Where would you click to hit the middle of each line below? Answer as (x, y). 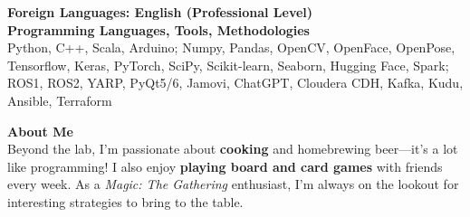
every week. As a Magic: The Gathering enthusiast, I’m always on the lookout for (233, 184)
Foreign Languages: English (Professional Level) (160, 12)
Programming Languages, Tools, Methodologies (158, 29)
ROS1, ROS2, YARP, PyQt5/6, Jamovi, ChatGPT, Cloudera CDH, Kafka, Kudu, (235, 83)
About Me (40, 131)
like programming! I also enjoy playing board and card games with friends (225, 166)
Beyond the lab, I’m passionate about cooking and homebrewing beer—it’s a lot (233, 149)
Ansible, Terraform (60, 100)
